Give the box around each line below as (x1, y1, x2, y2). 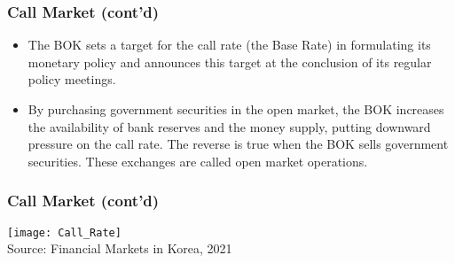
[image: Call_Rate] (7, 226, 122, 239)
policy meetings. (27, 70, 116, 89)
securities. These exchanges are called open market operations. (27, 151, 368, 170)
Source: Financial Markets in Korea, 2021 (7, 239, 232, 258)
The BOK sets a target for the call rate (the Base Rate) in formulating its (27, 35, 431, 54)
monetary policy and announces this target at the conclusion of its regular (27, 52, 432, 71)
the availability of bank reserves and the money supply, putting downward (27, 117, 431, 135)
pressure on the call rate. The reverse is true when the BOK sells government (27, 135, 449, 153)
